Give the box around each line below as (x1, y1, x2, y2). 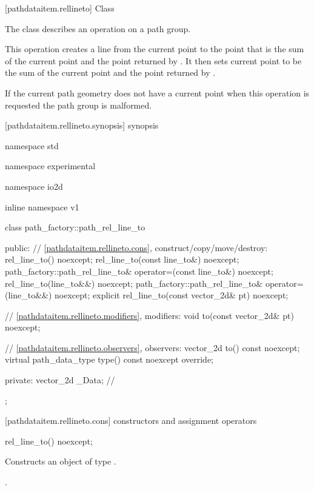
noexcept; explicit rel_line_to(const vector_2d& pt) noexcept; (55, 289, 289, 301)
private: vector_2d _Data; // (5, 374, 115, 386)
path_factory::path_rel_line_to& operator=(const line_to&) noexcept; (5, 264, 273, 277)
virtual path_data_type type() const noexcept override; (5, 353, 214, 366)
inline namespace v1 (5, 200, 79, 213)
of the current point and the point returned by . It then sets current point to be (5, 54, 302, 67)
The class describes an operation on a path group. (5, 22, 191, 35)
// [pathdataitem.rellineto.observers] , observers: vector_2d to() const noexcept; (5, 341, 300, 354)
